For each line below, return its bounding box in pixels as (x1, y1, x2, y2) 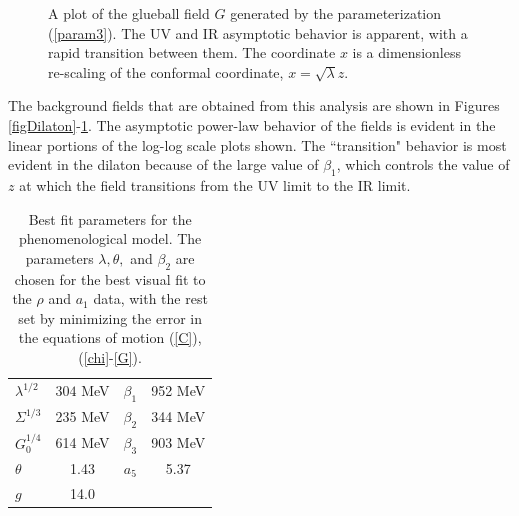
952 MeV (151, 380, 206, 401)
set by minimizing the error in (18, 307, 202, 328)
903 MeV (151, 432, 206, 453)
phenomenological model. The (18, 228, 202, 249)
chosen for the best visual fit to (14, 268, 206, 289)
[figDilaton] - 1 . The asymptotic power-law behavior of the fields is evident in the (8, 114, 496, 135)
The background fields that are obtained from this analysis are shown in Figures (8, 95, 500, 116)
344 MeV (151, 406, 206, 427)
